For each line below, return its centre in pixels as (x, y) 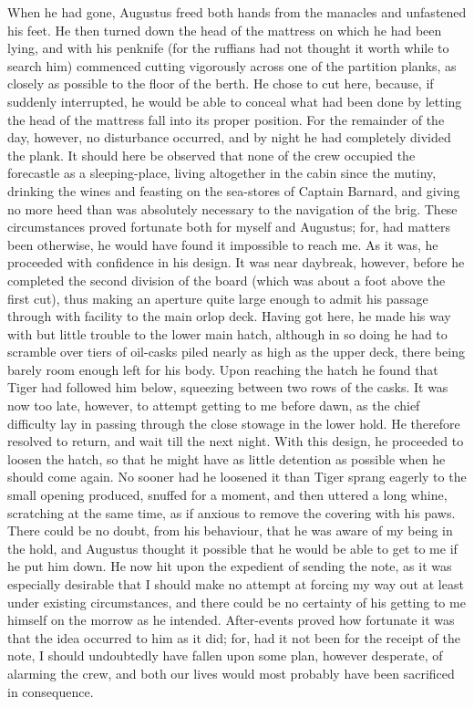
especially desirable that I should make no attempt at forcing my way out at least (236, 584)
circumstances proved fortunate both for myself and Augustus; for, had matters (229, 227)
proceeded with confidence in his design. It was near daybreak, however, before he (236, 262)
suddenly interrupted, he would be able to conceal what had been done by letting (235, 101)
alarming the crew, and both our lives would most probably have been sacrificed (231, 673)
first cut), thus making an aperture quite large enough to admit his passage (218, 298)
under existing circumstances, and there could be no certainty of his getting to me (237, 602)
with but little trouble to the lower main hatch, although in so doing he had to (227, 333)
